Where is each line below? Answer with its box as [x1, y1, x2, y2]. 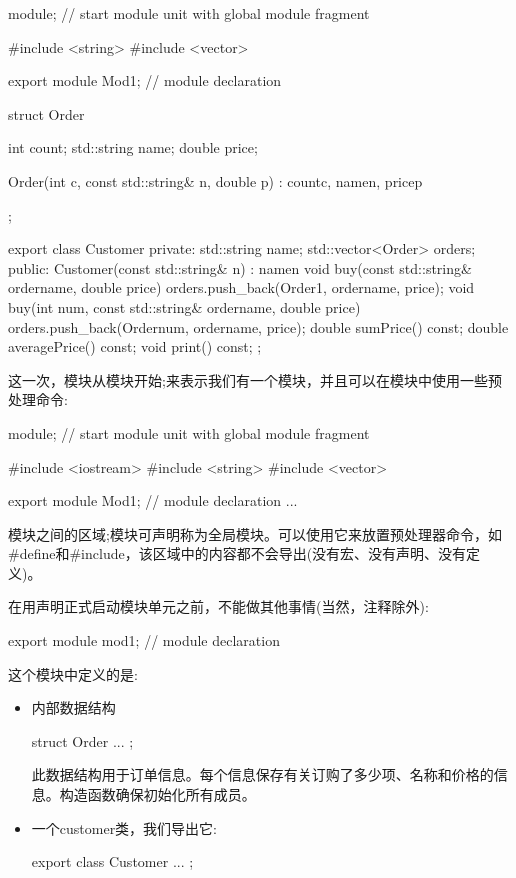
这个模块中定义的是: [8, 663, 138, 684]
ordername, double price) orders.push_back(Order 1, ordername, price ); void [8, 277, 475, 298]
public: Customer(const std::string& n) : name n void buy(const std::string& [8, 257, 472, 278]
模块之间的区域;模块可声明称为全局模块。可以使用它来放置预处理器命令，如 [8, 523, 502, 544]
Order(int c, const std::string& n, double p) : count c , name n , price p [8, 170, 423, 191]
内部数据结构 [31, 697, 116, 718]
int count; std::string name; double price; [8, 137, 258, 158]
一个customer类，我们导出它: [31, 817, 218, 838]
